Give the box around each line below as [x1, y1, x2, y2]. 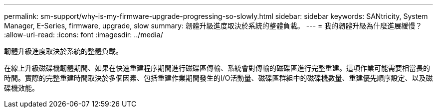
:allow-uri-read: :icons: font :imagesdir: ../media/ [4, 30, 163, 39]
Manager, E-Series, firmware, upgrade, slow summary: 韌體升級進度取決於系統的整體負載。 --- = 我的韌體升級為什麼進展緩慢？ [4, 21, 423, 30]
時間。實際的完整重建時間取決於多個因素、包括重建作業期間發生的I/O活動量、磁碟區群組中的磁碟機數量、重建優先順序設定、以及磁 [4, 74, 433, 82]
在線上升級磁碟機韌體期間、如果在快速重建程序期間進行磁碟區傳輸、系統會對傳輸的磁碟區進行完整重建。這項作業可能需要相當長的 [4, 64, 430, 72]
